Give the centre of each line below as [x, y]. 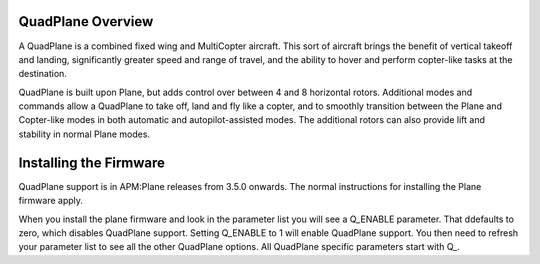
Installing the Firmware [91, 162]
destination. [42, 74]
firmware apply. [51, 201]
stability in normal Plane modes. [84, 134]
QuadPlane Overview [86, 21]
